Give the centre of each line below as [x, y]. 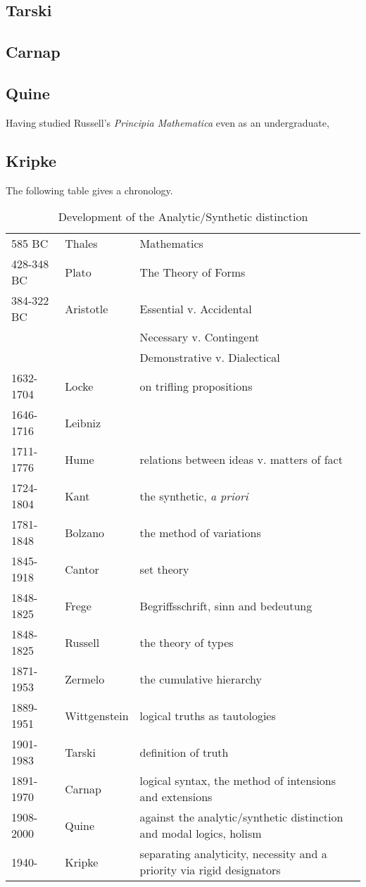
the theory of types [187, 642]
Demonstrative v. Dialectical [210, 358]
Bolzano [85, 532]
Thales [81, 244]
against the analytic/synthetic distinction [241, 817]
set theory [164, 569]
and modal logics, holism [201, 833]
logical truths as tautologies [208, 715]
